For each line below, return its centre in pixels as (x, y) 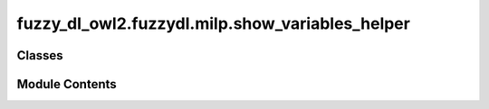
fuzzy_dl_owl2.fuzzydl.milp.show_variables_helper (214, 23)
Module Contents (67, 84)
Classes (40, 55)
